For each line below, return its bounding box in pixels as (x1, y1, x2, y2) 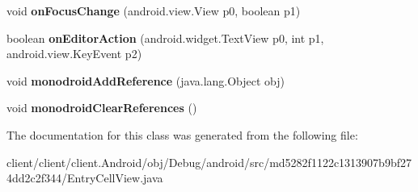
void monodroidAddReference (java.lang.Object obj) (6, 72, 285, 89)
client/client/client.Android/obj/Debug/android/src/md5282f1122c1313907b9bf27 (6, 153, 412, 170)
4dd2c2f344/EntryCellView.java (6, 169, 163, 186)
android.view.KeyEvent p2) (6, 45, 142, 62)
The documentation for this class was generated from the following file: (6, 126, 358, 143)
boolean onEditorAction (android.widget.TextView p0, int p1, (6, 29, 324, 46)
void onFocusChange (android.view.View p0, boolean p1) (6, 2, 301, 19)
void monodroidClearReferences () (6, 99, 197, 116)
